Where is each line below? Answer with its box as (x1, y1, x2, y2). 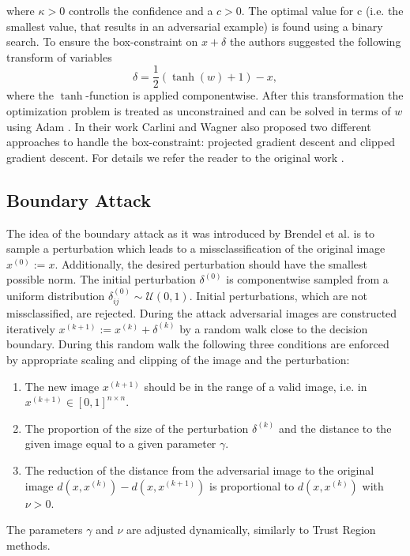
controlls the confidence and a (68, 2, 213, 18)
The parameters (6, 521, 83, 538)
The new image (24, 378, 100, 394)
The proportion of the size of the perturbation (24, 419, 249, 436)
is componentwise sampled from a (226, 271, 389, 287)
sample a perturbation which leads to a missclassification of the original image (6, 240, 386, 257)
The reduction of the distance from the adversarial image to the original (24, 461, 374, 478)
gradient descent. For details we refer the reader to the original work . (6, 148, 344, 165)
